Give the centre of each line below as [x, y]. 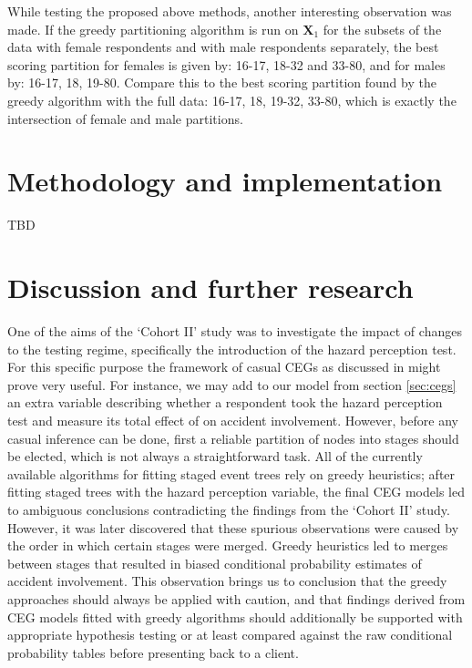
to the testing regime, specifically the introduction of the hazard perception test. [232, 349]
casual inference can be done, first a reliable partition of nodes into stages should [233, 438]
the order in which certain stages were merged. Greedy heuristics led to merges [228, 545]
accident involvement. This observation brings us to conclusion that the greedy [227, 581]
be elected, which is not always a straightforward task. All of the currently [215, 456]
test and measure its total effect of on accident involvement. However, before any [233, 420]
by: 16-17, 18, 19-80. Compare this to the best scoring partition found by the [222, 82]
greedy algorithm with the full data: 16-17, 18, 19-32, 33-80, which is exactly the [232, 100]
